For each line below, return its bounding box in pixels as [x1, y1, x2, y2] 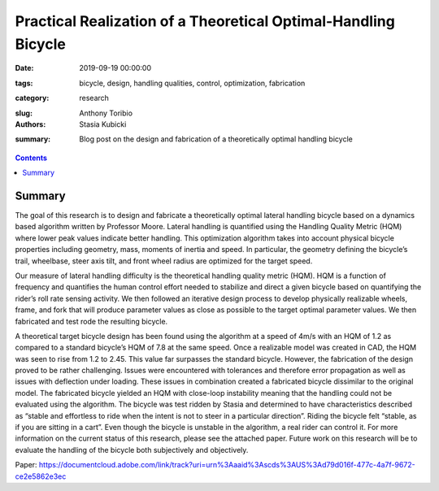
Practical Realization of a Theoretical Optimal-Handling [15, 12, 396, 30]
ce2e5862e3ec [15, 471, 67, 481]
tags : [15, 78, 33, 88]
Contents [15, 153, 48, 163]
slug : [15, 108, 33, 118]
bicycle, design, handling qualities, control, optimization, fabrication [79, 78, 306, 88]
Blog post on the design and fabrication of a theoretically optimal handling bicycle [79, 134, 353, 144]
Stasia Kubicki [79, 119, 127, 129]
